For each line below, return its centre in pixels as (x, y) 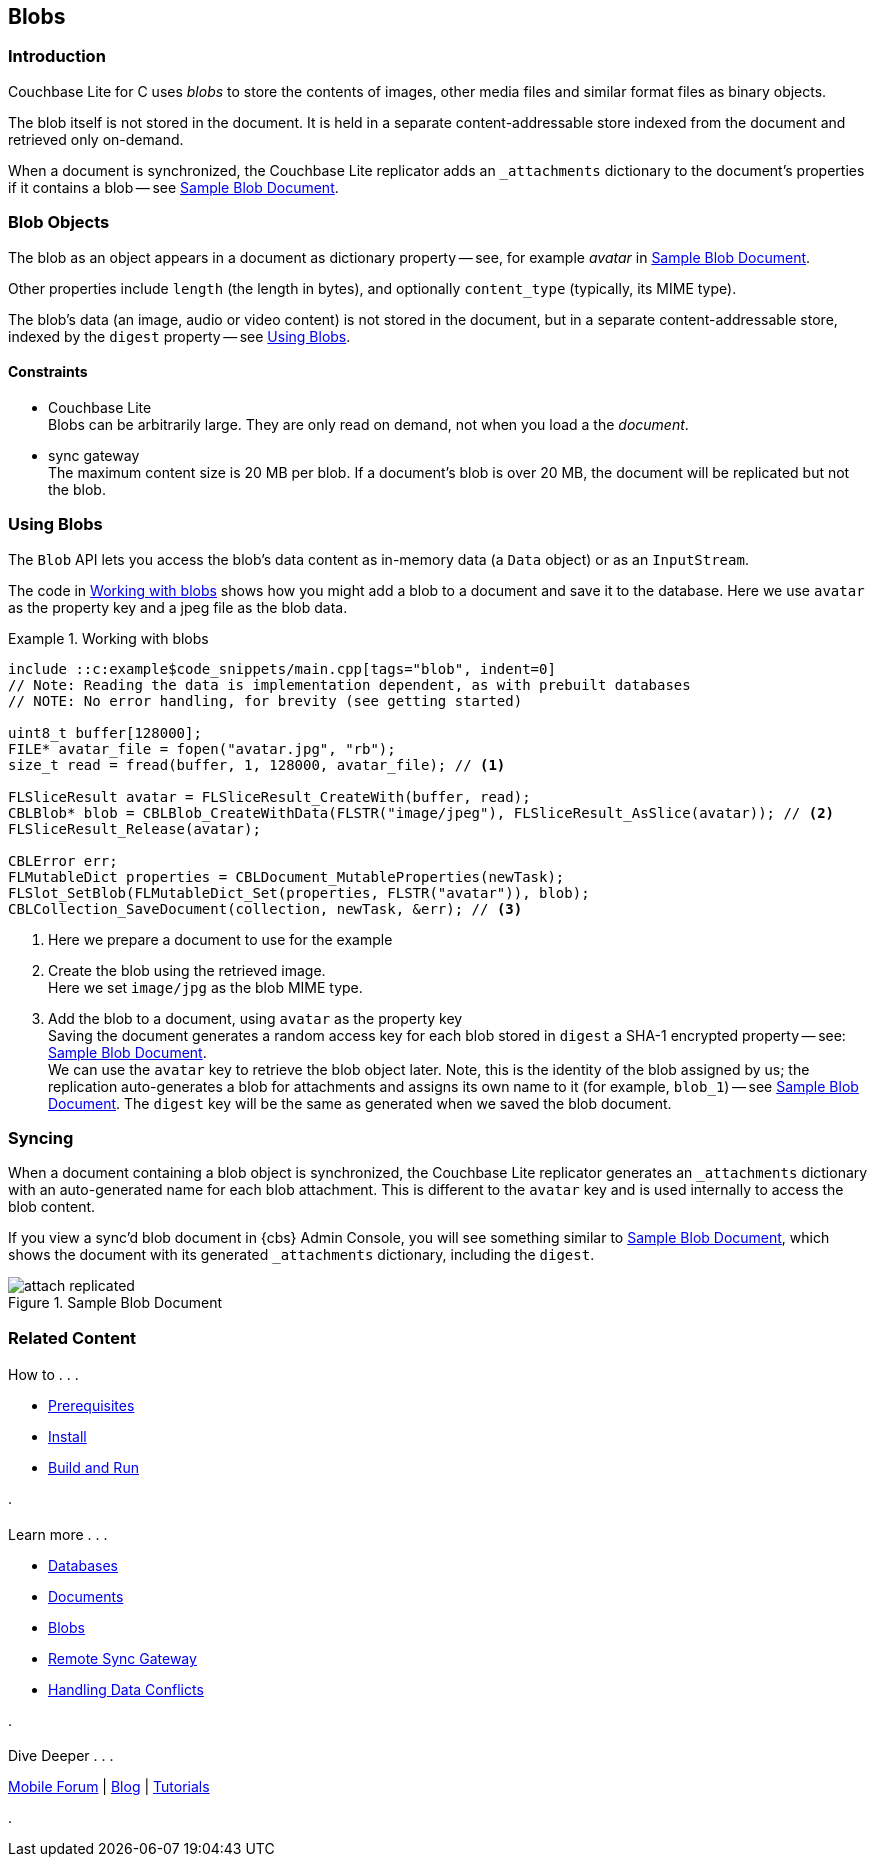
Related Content (72, 1337)
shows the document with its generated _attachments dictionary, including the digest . (301, 1255)
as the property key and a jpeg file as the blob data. (178, 607)
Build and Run (93, 1468)
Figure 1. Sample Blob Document (115, 1303)
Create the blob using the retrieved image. (187, 970)
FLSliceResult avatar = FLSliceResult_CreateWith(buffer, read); (269, 796)
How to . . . (43, 1375)
